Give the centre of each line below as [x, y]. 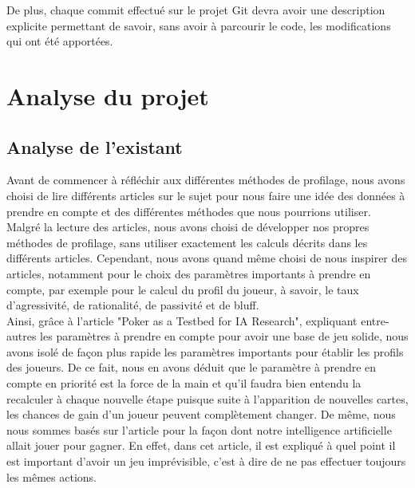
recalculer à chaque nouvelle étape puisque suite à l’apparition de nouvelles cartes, [207, 398]
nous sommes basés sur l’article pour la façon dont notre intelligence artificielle [199, 429]
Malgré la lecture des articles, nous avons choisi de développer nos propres [188, 227]
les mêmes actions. [51, 476]
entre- [375, 320]
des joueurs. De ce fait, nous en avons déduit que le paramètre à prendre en [192, 367]
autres [22, 336]
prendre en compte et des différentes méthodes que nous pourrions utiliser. [189, 211]
